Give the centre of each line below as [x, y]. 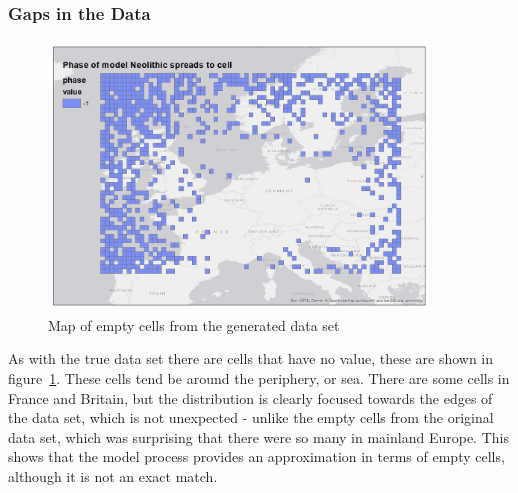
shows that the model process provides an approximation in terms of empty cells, [256, 456]
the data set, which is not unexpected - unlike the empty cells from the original [251, 417]
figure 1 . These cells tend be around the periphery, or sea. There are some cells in [259, 378]
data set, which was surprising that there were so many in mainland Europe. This [258, 436]
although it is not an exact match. [113, 476]
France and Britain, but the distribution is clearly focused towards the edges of [250, 397]
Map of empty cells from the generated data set [194, 324]
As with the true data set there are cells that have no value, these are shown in [251, 358]
